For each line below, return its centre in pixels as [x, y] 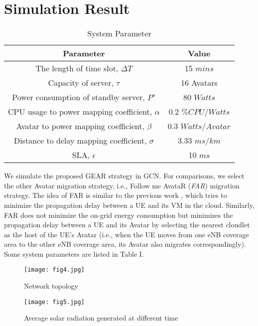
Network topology [51, 286]
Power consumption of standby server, [78, 97]
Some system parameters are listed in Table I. [74, 253]
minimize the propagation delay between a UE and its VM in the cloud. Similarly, [129, 205]
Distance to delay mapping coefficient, [80, 141]
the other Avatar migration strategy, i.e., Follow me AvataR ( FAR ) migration [122, 185]
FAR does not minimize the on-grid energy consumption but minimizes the [119, 215]
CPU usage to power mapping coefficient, [80, 112]
